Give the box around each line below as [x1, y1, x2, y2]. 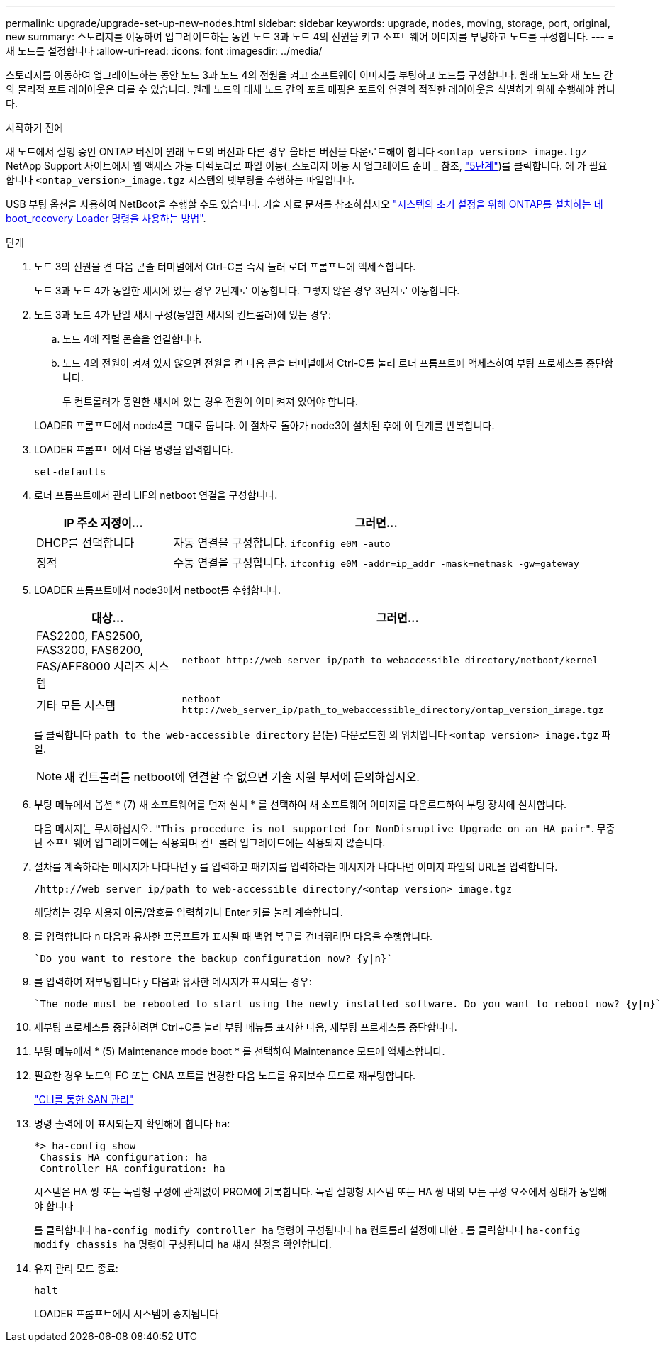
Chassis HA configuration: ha [40, 1151, 208, 1163]
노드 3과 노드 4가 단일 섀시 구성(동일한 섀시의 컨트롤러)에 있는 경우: [34, 309, 332, 321]
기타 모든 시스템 [36, 698, 116, 712]
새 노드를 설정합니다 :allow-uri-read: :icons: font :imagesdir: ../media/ [6, 45, 323, 57]
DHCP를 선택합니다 [36, 536, 135, 550]
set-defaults [34, 466, 106, 477]
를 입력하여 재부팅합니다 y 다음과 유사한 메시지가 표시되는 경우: [34, 976, 312, 988]
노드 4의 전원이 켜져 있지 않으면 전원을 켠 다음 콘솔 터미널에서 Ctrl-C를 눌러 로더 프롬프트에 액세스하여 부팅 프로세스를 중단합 [62, 357, 614, 369]
